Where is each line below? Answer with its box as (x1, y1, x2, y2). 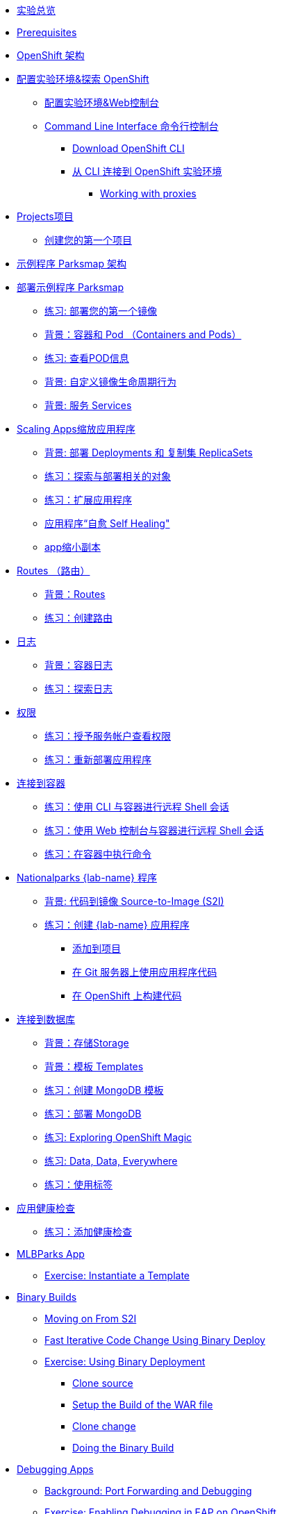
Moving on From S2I (44, 1313, 137, 1324)
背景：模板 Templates (44, 1060, 144, 1072)
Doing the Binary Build (72, 1442, 174, 1454)
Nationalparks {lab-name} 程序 (17, 872, 157, 883)
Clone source (72, 1377, 133, 1389)
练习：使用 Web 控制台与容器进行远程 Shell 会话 (44, 824, 264, 836)
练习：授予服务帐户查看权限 (44, 730, 171, 742)
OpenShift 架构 (17, 49, 85, 61)
